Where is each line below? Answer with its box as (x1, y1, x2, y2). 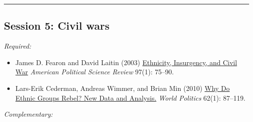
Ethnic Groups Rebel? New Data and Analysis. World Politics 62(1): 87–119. (15, 92, 246, 103)
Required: (4, 41, 31, 51)
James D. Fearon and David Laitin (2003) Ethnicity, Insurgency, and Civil (15, 57, 237, 67)
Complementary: (4, 109, 53, 119)
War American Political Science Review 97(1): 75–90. (15, 67, 174, 77)
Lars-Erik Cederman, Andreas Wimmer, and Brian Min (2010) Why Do (15, 83, 230, 93)
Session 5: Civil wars (4, 18, 109, 33)
